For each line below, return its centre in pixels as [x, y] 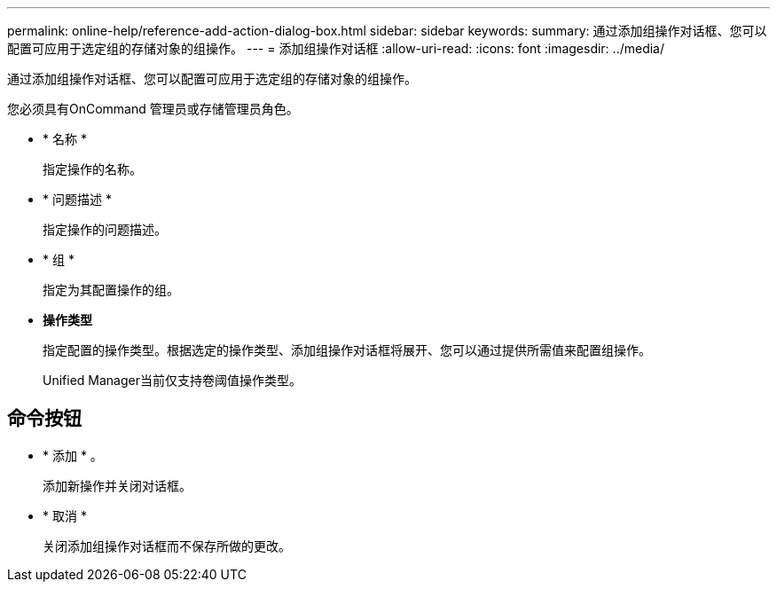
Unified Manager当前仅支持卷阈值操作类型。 [172, 380]
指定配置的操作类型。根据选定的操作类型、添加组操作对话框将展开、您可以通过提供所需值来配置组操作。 [347, 350]
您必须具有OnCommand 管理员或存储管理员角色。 [153, 109]
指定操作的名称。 [92, 169]
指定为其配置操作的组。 [111, 290]
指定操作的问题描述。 [105, 229]
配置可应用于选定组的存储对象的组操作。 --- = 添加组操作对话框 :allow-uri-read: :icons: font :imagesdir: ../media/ [336, 48]
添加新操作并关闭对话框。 [117, 485]
